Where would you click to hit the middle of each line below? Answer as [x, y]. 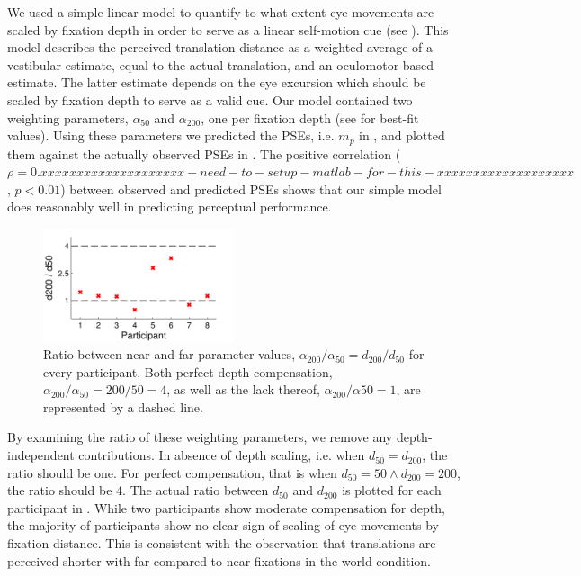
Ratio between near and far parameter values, [170, 354]
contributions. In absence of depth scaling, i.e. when [222, 455]
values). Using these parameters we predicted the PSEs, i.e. [171, 135]
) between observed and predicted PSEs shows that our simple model [251, 189]
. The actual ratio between [196, 490]
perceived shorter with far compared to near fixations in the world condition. [219, 560]
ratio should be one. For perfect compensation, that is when [172, 472]
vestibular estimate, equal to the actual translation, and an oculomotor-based [221, 64]
